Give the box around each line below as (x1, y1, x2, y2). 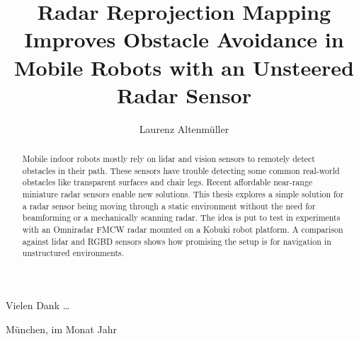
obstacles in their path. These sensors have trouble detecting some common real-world (22, 164, 340, 176)
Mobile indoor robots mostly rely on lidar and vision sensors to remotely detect (22, 153, 315, 165)
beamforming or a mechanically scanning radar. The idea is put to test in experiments (22, 212, 341, 224)
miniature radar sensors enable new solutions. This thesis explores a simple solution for (22, 188, 344, 200)
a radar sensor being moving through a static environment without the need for (22, 200, 316, 212)
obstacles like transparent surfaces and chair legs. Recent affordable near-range (22, 176, 313, 188)
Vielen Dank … (6, 297, 70, 312)
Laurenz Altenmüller (139, 121, 229, 136)
